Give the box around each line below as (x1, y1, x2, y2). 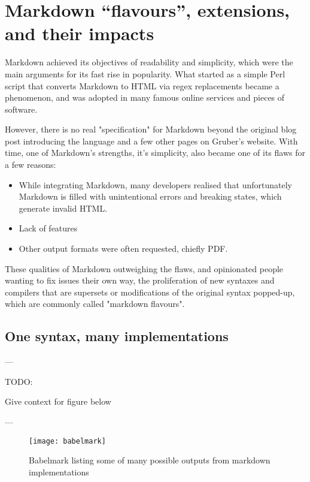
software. (5, 103, 38, 115)
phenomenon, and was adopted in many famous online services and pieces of (5, 91, 285, 104)
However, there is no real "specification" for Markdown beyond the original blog (5, 123, 297, 135)
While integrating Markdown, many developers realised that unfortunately (19, 178, 292, 191)
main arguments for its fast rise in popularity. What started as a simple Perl (5, 67, 285, 80)
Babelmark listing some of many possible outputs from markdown (29, 454, 271, 466)
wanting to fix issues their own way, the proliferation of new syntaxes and (5, 274, 275, 287)
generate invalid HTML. (19, 201, 108, 214)
